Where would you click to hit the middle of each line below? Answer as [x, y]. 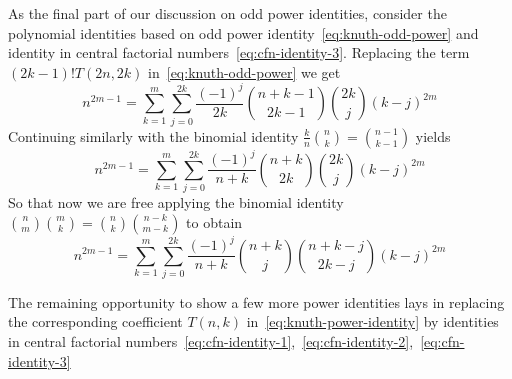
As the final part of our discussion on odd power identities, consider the [227, 13]
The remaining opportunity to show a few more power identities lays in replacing [256, 301]
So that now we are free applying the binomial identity [176, 201]
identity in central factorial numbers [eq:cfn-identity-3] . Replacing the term [239, 52]
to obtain [214, 221]
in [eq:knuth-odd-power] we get [244, 71]
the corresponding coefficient [95, 321]
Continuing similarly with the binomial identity [153, 135]
